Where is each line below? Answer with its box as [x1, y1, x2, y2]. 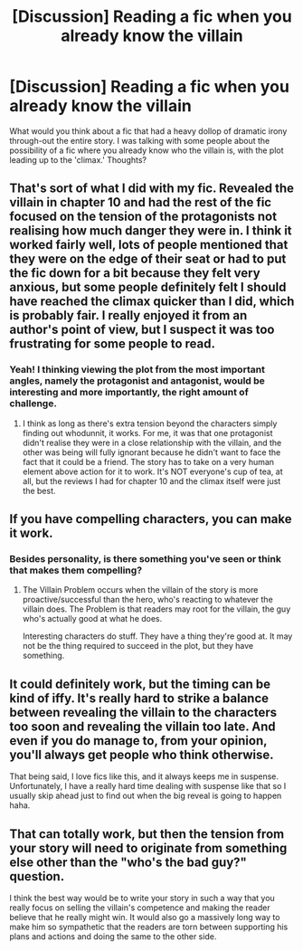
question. [9, 869, 65, 884]
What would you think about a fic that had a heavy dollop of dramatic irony [9, 125, 288, 137]
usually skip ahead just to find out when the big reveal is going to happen [9, 790, 282, 802]
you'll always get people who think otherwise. [9, 747, 274, 762]
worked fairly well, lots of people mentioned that [9, 237, 289, 252]
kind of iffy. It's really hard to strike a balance [9, 690, 270, 706]
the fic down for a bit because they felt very [9, 265, 260, 281]
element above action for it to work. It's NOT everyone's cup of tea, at [22, 466, 283, 477]
